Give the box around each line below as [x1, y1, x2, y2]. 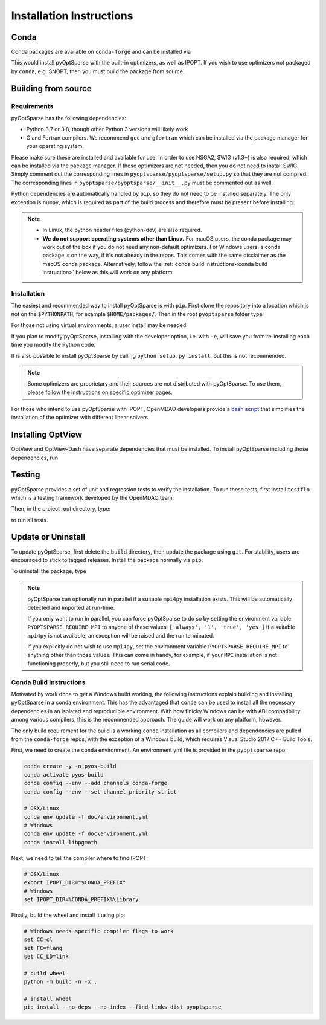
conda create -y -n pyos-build [24, 763, 117, 770]
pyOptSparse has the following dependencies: [11, 115, 127, 121]
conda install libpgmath [24, 839, 98, 846]
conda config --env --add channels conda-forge [24, 780, 167, 787]
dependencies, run [11, 454, 59, 461]
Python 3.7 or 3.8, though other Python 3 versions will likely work [26, 126, 188, 133]
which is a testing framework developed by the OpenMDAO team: [11, 494, 174, 501]
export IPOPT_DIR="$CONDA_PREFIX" [24, 879, 126, 886]
